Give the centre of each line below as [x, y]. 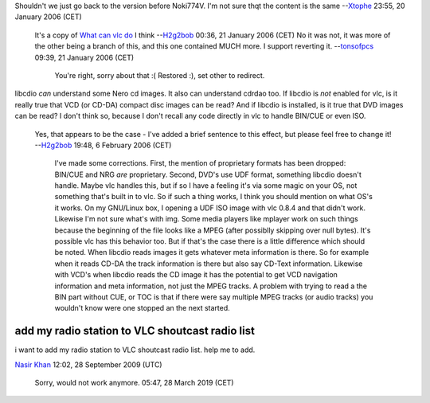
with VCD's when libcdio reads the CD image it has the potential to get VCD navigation [196, 275]
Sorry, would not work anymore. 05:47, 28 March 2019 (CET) [134, 383]
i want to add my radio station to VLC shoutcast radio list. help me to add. [135, 350]
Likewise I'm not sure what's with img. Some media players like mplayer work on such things [206, 219]
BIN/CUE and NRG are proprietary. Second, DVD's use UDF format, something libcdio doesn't [208, 174]
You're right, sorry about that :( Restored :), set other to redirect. [160, 75]
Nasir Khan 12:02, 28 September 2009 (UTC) [88, 364]
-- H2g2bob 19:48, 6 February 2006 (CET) [103, 145]
